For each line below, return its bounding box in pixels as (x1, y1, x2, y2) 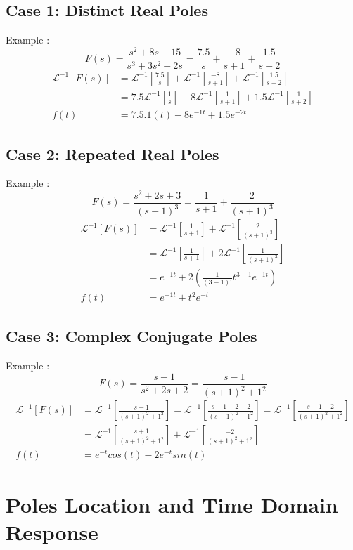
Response (6, 517, 98, 546)
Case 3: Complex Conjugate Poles (6, 325, 257, 347)
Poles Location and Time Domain (6, 490, 338, 518)
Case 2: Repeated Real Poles (6, 143, 219, 164)
